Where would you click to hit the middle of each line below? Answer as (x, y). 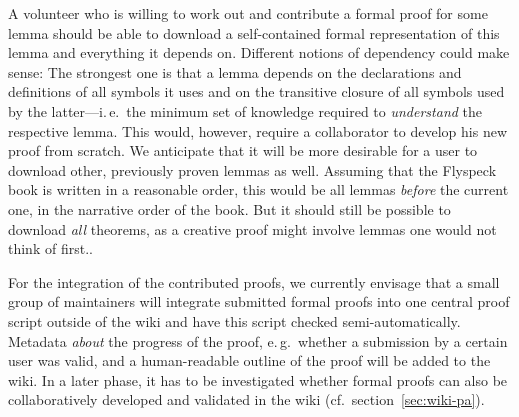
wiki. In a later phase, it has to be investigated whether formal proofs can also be (258, 379)
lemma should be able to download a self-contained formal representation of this (254, 32)
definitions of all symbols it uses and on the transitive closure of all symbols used (256, 91)
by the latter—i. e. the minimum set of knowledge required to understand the (245, 110)
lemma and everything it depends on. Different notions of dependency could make (259, 52)
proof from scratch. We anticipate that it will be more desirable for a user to (243, 150)
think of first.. (50, 248)
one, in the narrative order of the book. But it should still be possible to (229, 208)
